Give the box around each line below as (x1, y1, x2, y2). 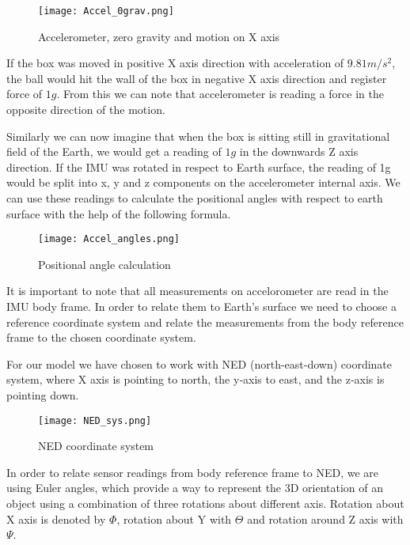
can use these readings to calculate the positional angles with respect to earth (6, 190, 383, 206)
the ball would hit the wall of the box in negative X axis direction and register (6, 70, 387, 86)
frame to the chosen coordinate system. (6, 329, 196, 346)
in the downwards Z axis (239, 143, 359, 160)
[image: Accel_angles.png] (38, 233, 180, 245)
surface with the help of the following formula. (6, 205, 231, 221)
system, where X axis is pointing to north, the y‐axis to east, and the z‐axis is (6, 371, 385, 388)
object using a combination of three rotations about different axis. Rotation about (6, 495, 404, 512)
